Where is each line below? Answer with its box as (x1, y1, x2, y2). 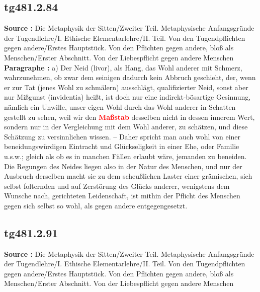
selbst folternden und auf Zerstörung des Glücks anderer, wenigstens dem (4, 180, 230, 191)
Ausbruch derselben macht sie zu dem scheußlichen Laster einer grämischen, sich (4, 171, 252, 181)
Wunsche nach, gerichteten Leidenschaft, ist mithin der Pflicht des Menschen (4, 190, 240, 201)
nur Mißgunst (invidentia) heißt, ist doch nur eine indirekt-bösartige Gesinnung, (4, 92, 251, 102)
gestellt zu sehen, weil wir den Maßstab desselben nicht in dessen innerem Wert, (4, 111, 255, 122)
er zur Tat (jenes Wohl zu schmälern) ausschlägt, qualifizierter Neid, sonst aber (4, 82, 248, 92)
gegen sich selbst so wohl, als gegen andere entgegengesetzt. (4, 200, 188, 210)
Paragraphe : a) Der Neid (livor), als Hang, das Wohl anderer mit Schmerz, (4, 62, 242, 72)
